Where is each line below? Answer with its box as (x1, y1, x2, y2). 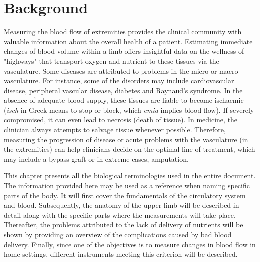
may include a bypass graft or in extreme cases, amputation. (4, 153, 189, 164)
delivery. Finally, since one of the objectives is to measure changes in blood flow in (4, 239, 256, 249)
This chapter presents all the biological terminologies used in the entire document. (4, 170, 256, 181)
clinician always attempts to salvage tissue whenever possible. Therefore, (4, 124, 226, 135)
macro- (219, 65, 241, 76)
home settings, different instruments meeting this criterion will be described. (4, 249, 238, 259)
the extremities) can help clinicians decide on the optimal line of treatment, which (4, 144, 255, 154)
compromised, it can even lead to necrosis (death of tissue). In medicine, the (4, 114, 238, 125)
